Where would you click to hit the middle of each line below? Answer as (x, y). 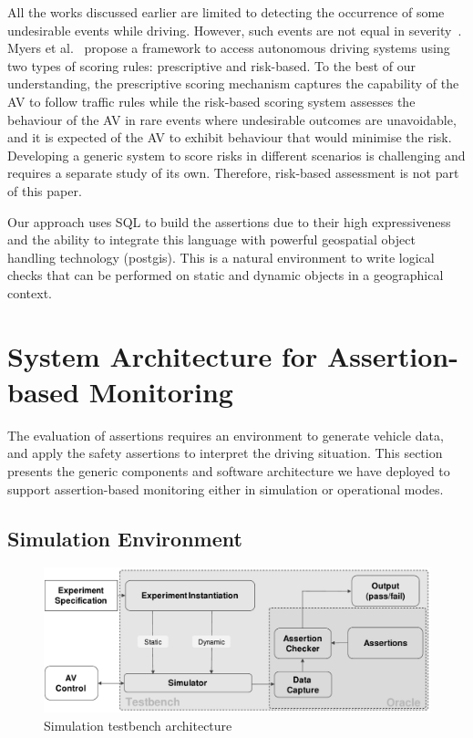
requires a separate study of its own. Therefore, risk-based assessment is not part (233, 173)
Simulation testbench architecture (138, 725)
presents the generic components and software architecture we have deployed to (229, 471)
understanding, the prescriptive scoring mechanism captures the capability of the (233, 83)
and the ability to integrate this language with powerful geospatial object (211, 239)
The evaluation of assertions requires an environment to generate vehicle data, (226, 435)
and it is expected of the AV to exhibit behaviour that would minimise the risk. (230, 137)
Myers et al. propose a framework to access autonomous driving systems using (229, 48)
